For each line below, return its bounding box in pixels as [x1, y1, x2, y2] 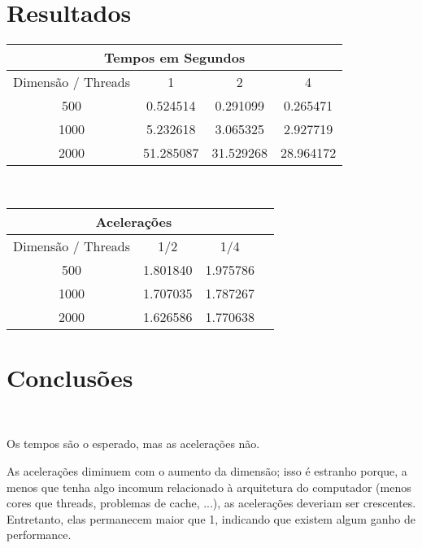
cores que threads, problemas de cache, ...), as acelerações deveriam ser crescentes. [7, 494, 416, 511]
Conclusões [7, 360, 133, 394]
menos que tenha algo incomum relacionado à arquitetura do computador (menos [7, 478, 411, 495]
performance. [7, 526, 72, 543]
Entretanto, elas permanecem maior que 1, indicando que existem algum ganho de [7, 510, 415, 527]
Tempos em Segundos [104, 48, 246, 67]
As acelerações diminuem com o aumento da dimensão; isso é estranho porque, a [7, 463, 407, 480]
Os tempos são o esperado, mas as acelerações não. [7, 435, 260, 452]
